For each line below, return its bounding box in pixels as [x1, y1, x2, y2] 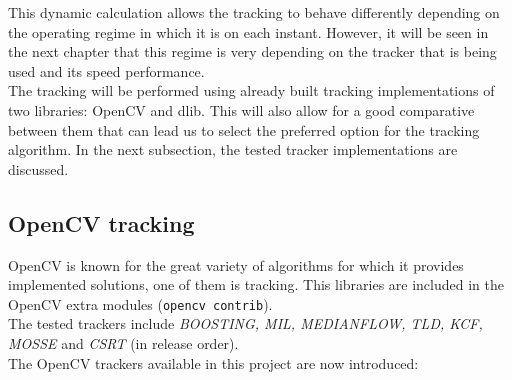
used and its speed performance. [8, 60, 205, 81]
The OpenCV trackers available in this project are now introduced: [8, 352, 419, 373]
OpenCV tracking [8, 207, 195, 238]
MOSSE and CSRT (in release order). [8, 332, 239, 353]
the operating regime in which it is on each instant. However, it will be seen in [8, 21, 489, 42]
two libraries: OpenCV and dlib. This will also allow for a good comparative [8, 99, 475, 120]
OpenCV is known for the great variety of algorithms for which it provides [8, 254, 464, 275]
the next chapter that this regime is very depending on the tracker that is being [8, 41, 497, 62]
